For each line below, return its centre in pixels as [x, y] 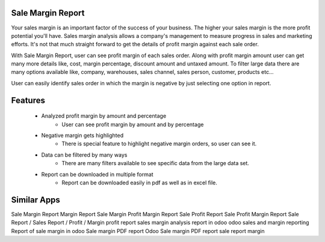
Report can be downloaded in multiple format [97, 174]
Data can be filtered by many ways [84, 155]
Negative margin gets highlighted [82, 136]
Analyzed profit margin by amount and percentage [104, 116]
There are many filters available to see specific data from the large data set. [156, 163]
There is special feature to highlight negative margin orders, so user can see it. [159, 144]
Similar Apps [36, 200]
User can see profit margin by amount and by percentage [133, 124]
